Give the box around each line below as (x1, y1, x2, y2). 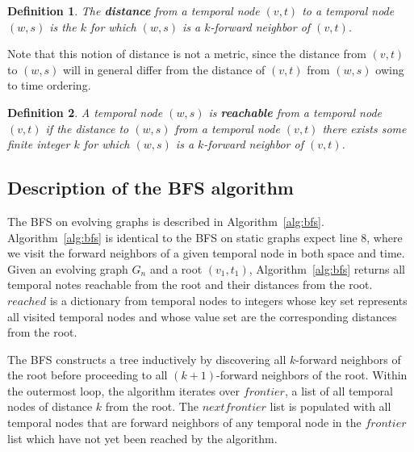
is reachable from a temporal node (208, 103, 382, 120)
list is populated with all (270, 398, 391, 415)
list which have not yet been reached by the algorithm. (7, 429, 278, 446)
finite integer (7, 136, 70, 153)
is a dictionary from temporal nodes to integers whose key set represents (49, 291, 408, 308)
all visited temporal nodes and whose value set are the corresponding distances (7, 308, 397, 324)
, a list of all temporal (284, 382, 393, 399)
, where (366, 228, 403, 245)
